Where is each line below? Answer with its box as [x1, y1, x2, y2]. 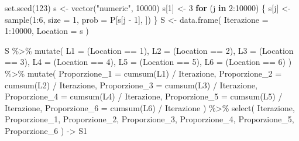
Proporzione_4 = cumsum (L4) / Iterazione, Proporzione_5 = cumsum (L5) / [5, 90, 283, 102]
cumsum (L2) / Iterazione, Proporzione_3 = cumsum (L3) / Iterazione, [5, 78, 257, 91]
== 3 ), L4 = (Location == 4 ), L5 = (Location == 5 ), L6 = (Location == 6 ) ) [5, 56, 292, 68]
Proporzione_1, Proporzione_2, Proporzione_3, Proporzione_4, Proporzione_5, [5, 113, 294, 125]
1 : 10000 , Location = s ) [5, 25, 89, 37]
